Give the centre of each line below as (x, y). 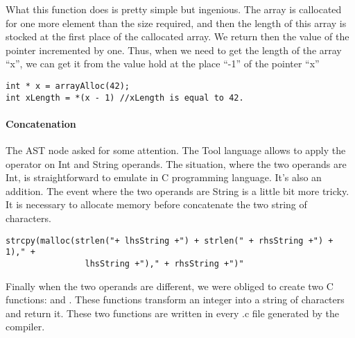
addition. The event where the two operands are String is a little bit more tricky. (177, 191)
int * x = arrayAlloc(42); (68, 86)
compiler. (25, 327)
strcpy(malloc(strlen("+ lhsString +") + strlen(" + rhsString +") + (170, 240)
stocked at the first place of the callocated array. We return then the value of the (177, 36)
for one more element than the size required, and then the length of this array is (176, 23)
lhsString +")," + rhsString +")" (164, 263)
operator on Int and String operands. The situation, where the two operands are (176, 163)
